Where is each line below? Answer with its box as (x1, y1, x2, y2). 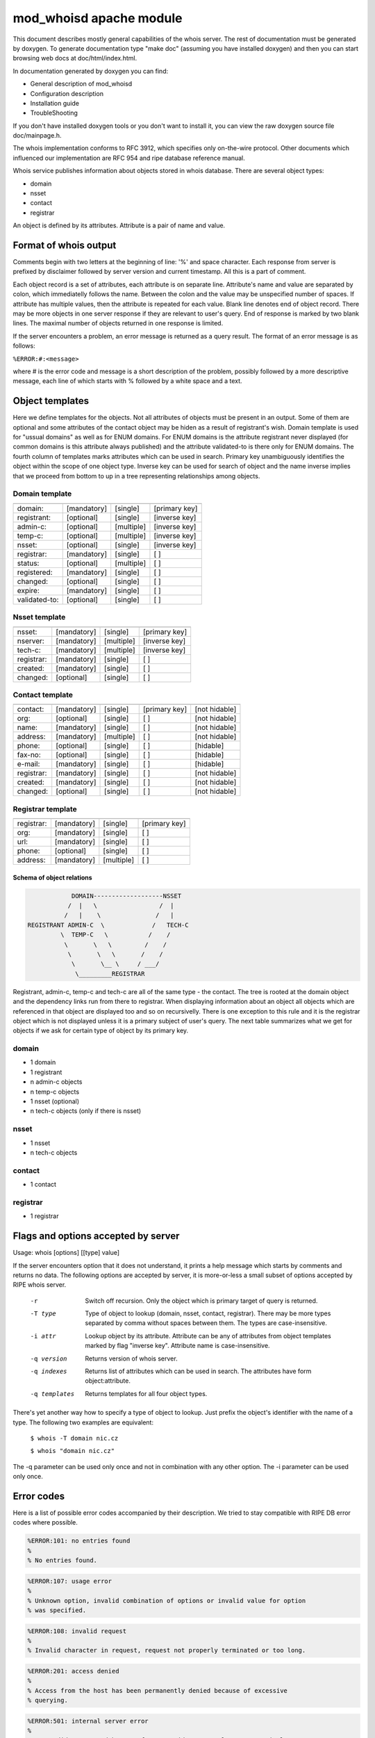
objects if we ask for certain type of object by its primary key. (12, 1026, 189, 1035)
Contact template (12, 690, 73, 699)
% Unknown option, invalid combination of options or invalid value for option (27, 1596, 306, 1605)
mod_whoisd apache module (12, 10, 183, 26)
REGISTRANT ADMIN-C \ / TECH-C (27, 921, 189, 929)
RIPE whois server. (12, 1281, 67, 1289)
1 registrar (30, 1212, 59, 1220)
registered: (17, 567, 53, 577)
